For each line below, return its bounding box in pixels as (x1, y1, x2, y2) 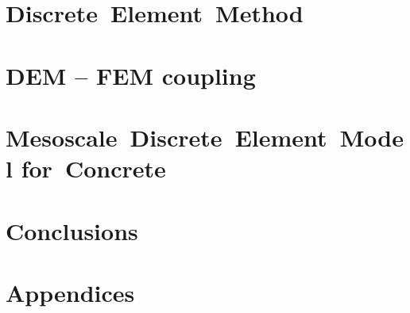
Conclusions (6, 214, 138, 246)
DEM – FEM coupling (6, 59, 256, 91)
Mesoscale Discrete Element (6, 120, 327, 153)
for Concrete (21, 152, 166, 185)
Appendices (6, 276, 135, 308)
